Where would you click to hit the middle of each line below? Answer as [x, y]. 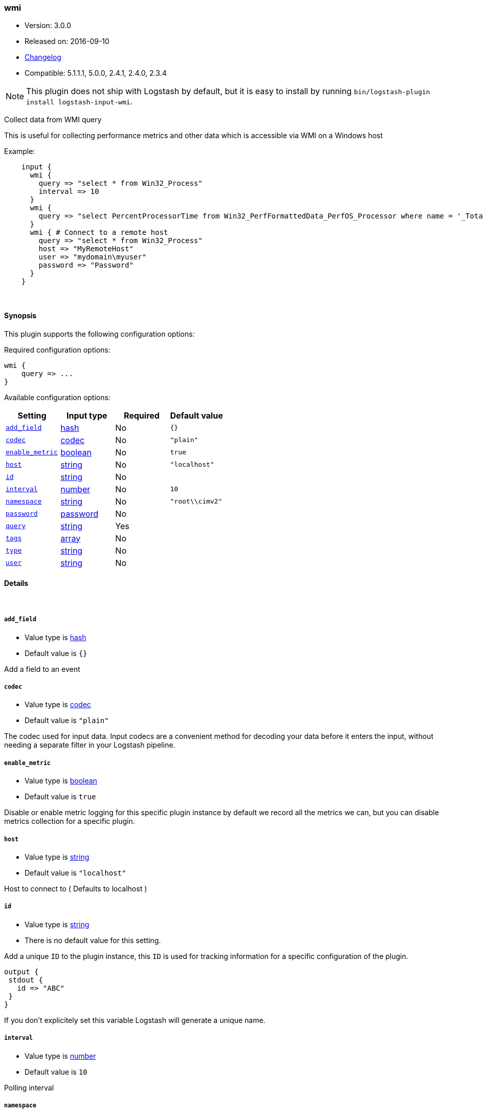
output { [21, 972]
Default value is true [60, 797]
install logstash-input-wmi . [80, 102]
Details [16, 583]
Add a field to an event [42, 669]
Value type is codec [58, 705]
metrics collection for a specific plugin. [70, 821]
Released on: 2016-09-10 [67, 41]
